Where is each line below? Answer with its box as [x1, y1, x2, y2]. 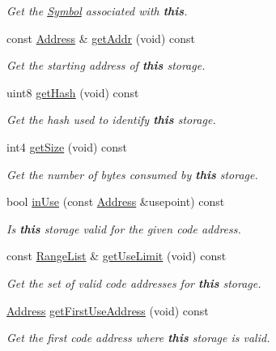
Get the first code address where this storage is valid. [6, 329, 270, 346]
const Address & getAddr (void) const [6, 29, 195, 46]
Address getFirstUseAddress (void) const [6, 302, 209, 319]
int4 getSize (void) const [6, 138, 128, 155]
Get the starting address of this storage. [6, 57, 206, 74]
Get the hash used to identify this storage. [6, 111, 216, 128]
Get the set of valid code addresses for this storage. [6, 274, 261, 291]
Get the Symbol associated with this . [6, 2, 188, 19]
